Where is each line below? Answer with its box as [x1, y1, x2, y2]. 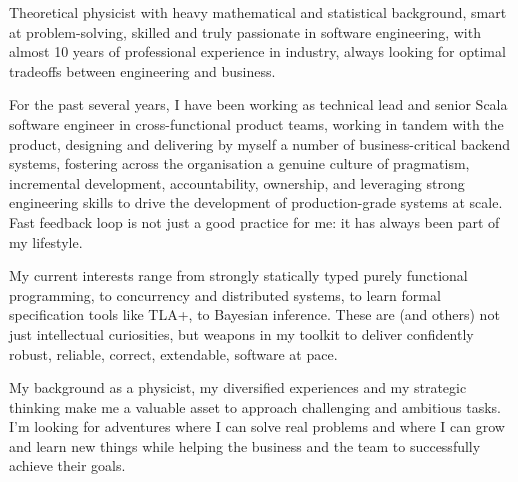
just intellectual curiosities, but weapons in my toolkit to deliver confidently [9, 323, 474, 344]
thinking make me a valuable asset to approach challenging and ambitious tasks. [9, 396, 501, 417]
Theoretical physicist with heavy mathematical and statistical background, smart [9, 2, 507, 22]
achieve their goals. [9, 455, 126, 476]
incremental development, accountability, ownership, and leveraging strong [9, 172, 465, 193]
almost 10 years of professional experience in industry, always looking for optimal [9, 41, 506, 62]
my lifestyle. [9, 231, 83, 252]
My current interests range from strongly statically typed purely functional [9, 265, 468, 286]
